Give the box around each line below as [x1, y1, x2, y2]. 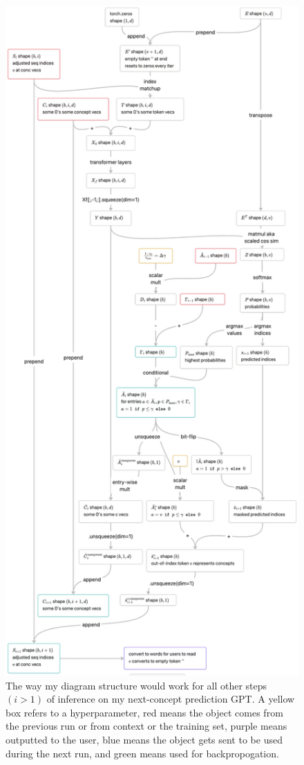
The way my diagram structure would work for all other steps [6, 678, 267, 692]
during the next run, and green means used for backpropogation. [6, 746, 279, 760]
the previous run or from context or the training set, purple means [6, 719, 287, 733]
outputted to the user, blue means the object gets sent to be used [6, 732, 283, 746]
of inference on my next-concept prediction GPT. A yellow [46, 692, 295, 706]
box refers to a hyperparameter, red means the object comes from [6, 705, 283, 719]
